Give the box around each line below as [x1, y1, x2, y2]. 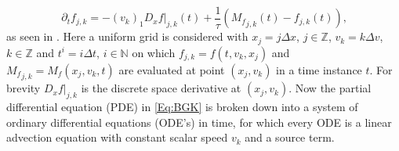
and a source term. [245, 129, 335, 146]
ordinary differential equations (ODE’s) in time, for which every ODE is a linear [6, 113, 392, 130]
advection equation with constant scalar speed [6, 129, 228, 146]
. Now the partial [288, 80, 372, 96]
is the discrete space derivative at [81, 80, 241, 96]
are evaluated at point [118, 61, 225, 77]
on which [132, 44, 176, 60]
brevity [6, 80, 41, 96]
